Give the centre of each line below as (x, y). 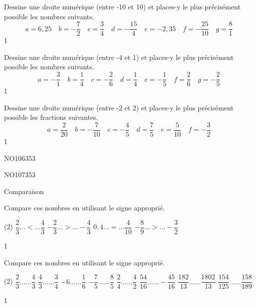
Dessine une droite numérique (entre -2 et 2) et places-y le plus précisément (119, 107)
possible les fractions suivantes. (51, 117)
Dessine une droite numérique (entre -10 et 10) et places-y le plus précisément (122, 6)
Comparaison (24, 191)
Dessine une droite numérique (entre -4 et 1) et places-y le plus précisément (119, 57)
